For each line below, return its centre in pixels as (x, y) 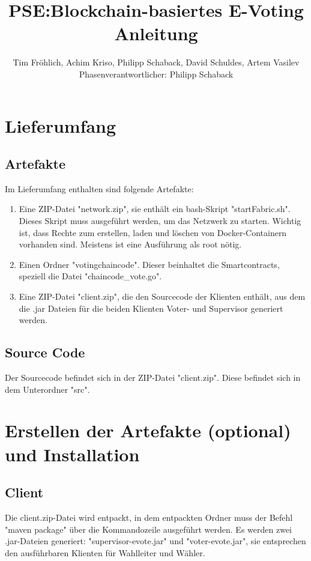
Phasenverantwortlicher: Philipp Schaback (156, 74)
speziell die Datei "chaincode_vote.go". (90, 276)
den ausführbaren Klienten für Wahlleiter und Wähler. (105, 552)
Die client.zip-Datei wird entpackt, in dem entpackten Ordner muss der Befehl (149, 517)
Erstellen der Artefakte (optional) (148, 430)
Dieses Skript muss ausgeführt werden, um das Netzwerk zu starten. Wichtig (160, 221)
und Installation (72, 454)
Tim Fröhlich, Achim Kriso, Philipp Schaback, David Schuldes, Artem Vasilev (156, 62)
